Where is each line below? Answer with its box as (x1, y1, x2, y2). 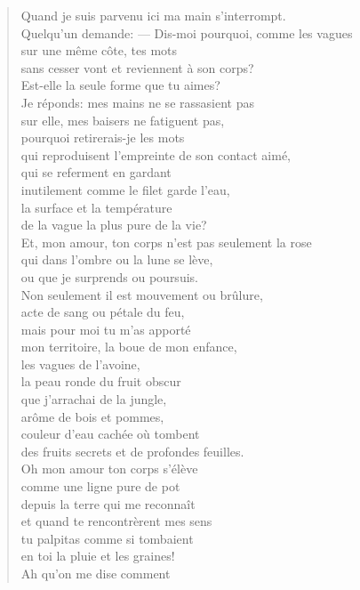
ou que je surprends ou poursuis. (20, 267, 198, 286)
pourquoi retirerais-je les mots (20, 128, 185, 147)
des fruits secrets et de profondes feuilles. (20, 441, 244, 460)
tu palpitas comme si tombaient (20, 529, 194, 547)
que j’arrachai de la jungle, (20, 390, 167, 408)
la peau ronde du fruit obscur (20, 372, 181, 391)
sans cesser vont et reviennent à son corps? (20, 58, 254, 77)
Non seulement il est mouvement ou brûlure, (20, 285, 263, 303)
